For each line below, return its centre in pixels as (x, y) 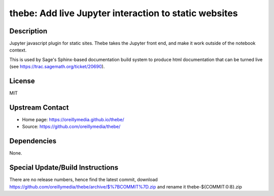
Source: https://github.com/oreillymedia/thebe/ (71, 127)
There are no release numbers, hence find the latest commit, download (84, 180)
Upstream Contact (39, 107)
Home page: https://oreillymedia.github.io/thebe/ (73, 120)
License (22, 81)
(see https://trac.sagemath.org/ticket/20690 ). (57, 67)
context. (18, 50)
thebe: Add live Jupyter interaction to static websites (124, 13)
